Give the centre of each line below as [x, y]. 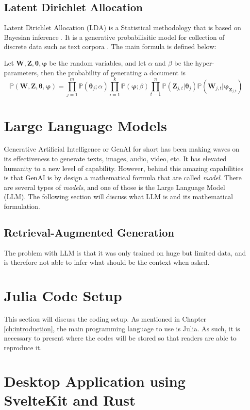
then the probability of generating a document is [113, 72]
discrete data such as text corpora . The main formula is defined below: [110, 46]
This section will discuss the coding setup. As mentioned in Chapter [105, 319]
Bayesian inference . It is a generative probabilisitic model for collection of [114, 37]
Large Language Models [85, 126]
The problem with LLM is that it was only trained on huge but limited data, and [125, 252]
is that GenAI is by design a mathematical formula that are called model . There [123, 178]
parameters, [21, 72]
